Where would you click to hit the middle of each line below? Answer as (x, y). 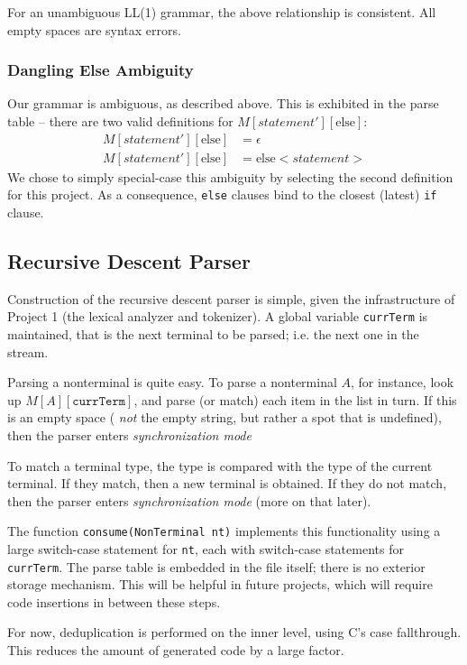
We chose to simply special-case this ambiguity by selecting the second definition (230, 176)
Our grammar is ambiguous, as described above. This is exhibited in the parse (223, 103)
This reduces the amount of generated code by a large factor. (176, 650)
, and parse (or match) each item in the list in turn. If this (295, 399)
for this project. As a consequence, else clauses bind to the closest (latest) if (222, 194)
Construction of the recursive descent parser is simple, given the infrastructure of (231, 298)
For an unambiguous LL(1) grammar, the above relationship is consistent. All (222, 12)
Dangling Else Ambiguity (101, 70)
